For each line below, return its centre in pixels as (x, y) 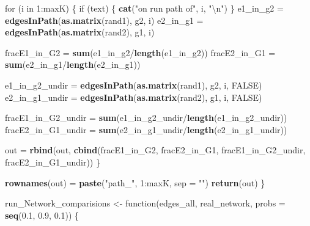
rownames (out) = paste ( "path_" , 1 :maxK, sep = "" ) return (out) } (135, 182)
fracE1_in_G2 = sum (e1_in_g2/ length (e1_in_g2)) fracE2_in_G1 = (140, 52)
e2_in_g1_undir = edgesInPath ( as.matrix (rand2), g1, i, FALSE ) (134, 97)
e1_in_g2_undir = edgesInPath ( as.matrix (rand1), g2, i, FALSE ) (134, 85)
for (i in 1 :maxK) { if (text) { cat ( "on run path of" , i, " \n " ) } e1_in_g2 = (144, 8)
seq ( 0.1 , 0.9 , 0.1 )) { (42, 215)
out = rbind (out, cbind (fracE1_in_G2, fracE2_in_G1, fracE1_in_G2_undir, (155, 150)
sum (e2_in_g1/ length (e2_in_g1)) (73, 64)
